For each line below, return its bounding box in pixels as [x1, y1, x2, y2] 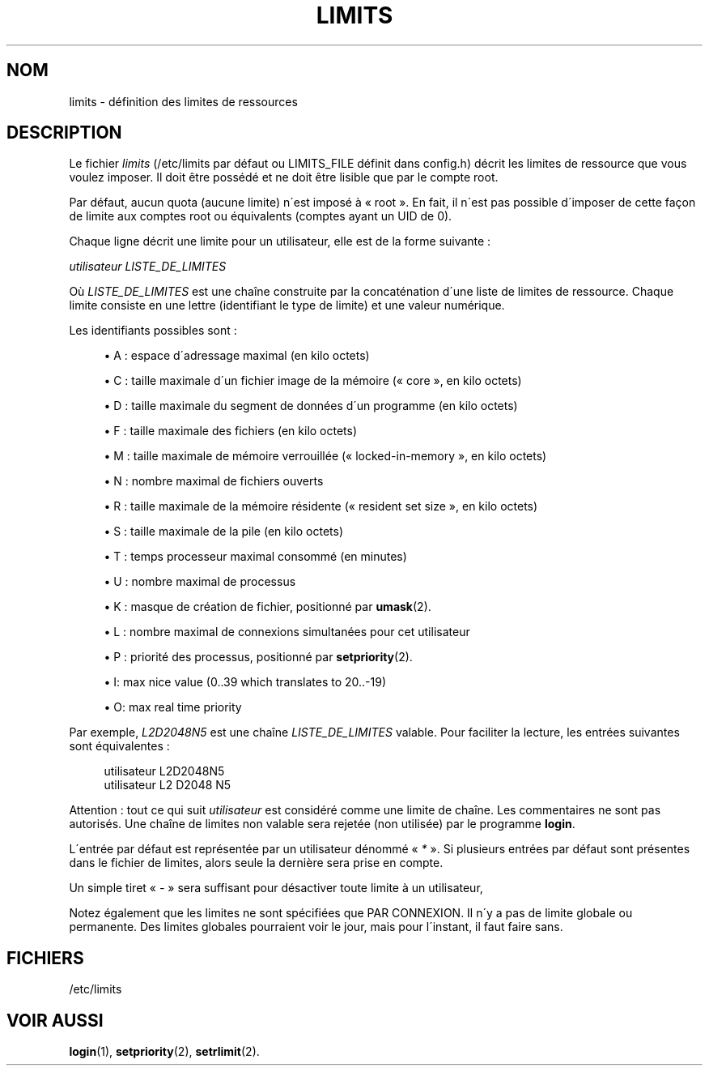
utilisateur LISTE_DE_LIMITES [69, 259, 227, 274]
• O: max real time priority [104, 700, 242, 715]
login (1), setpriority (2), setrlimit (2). [69, 1044, 260, 1059]
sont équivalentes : [69, 739, 170, 754]
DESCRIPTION [6, 122, 122, 143]
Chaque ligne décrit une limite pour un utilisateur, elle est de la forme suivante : [69, 234, 491, 249]
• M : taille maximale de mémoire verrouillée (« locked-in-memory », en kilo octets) [104, 449, 547, 463]
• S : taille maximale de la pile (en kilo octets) [104, 524, 344, 539]
